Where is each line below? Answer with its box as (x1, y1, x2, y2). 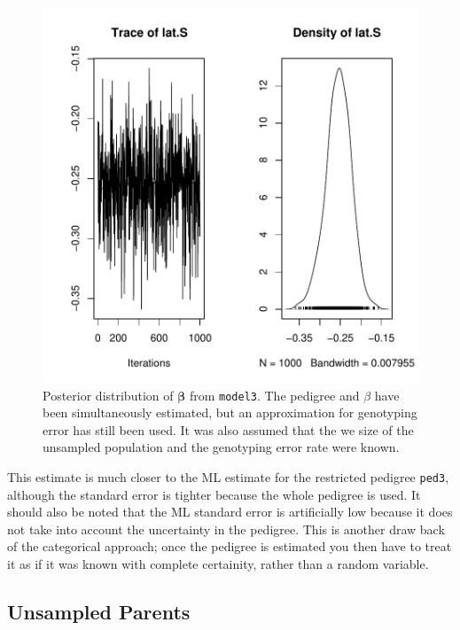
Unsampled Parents (7, 598, 191, 626)
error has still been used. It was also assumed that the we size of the (43, 420, 414, 439)
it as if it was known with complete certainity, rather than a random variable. (7, 555, 429, 573)
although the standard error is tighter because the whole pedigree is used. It (7, 485, 421, 503)
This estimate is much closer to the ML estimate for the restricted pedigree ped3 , (7, 468, 449, 486)
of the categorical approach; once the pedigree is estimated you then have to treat (7, 537, 452, 556)
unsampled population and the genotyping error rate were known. (43, 438, 400, 456)
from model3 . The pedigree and (189, 385, 360, 404)
